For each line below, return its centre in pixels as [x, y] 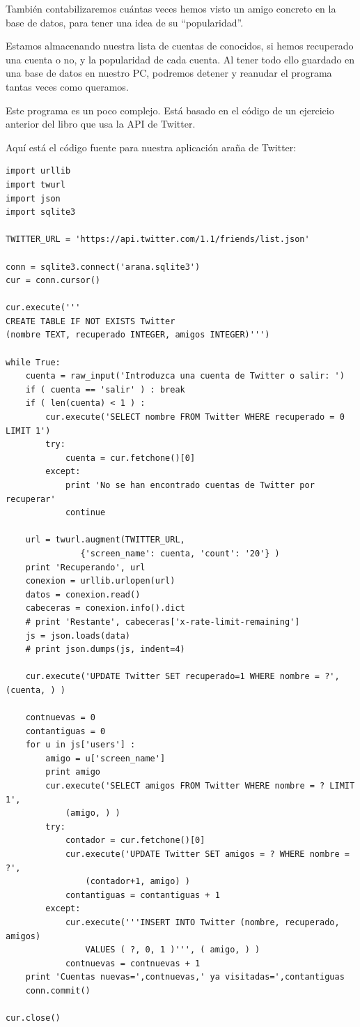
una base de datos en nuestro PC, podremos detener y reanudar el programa [169, 73]
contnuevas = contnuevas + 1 [133, 963]
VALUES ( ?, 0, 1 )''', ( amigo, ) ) [173, 950]
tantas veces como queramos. [67, 86]
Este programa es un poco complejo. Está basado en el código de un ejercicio [170, 110]
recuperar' [31, 499]
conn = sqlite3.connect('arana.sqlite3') [103, 267]
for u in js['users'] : [80, 745]
